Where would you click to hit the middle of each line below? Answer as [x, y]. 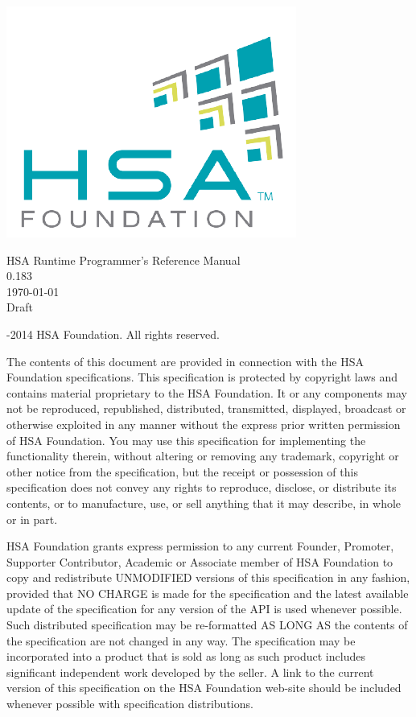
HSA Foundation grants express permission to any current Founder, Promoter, [200, 546]
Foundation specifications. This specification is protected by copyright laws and [202, 377]
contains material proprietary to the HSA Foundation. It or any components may [207, 392]
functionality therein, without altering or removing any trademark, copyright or [203, 456]
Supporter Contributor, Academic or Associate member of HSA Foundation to [200, 561]
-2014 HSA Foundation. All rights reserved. [113, 334]
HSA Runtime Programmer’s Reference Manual [124, 260]
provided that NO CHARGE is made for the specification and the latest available [208, 593]
